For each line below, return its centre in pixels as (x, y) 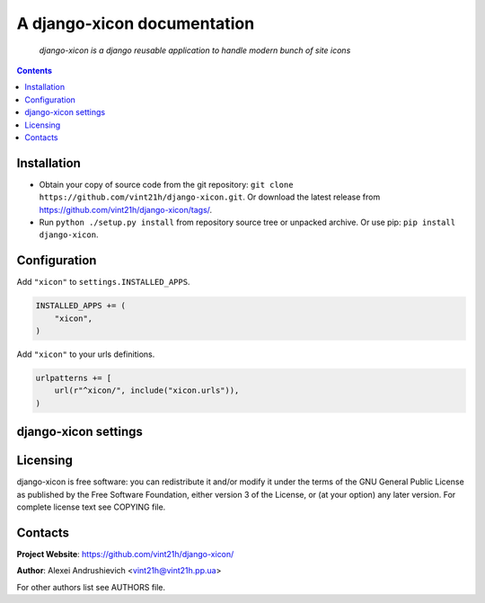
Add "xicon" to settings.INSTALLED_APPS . (103, 282)
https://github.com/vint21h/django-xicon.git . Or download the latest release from (210, 197)
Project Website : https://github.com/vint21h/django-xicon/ (125, 554)
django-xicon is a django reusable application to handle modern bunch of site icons (195, 50)
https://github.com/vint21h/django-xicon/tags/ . (126, 209)
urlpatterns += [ (74, 378)
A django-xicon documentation (136, 23)
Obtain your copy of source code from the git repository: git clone (166, 184)
